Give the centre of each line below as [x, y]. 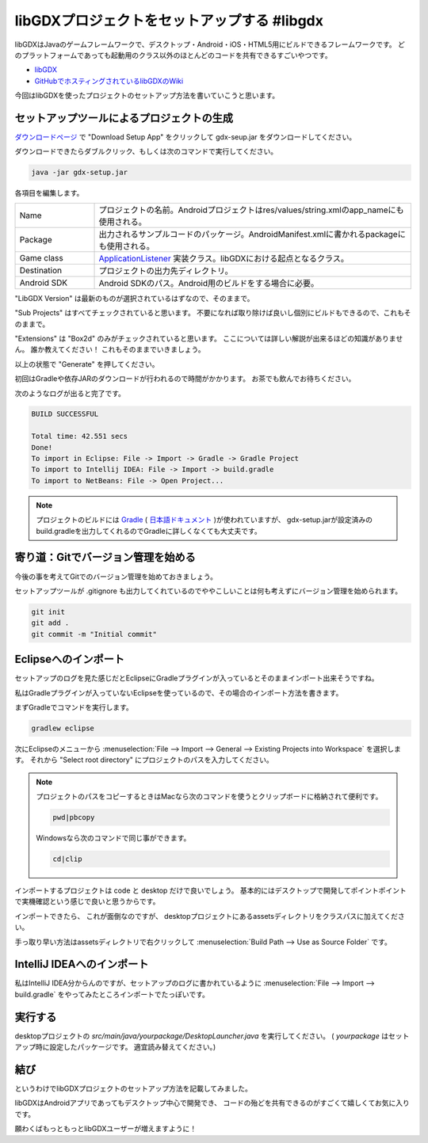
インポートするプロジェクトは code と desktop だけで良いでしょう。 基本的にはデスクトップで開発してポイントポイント [211, 890]
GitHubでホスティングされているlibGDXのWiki [109, 81]
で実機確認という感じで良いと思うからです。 [87, 901]
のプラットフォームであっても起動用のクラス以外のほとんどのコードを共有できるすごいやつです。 [173, 55]
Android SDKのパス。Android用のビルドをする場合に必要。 [209, 283]
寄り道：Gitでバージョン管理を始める [105, 557]
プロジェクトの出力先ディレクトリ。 [166, 271]
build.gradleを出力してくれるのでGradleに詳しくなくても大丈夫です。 [149, 531]
